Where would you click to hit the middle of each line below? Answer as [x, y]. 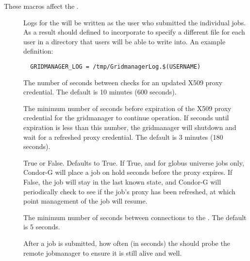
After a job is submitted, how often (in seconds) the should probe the [127, 243]
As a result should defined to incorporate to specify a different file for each [134, 32]
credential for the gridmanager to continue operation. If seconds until [126, 118]
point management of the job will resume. [85, 201]
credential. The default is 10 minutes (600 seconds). [100, 92]
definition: [38, 51]
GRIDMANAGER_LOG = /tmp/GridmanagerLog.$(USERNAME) [116, 66]
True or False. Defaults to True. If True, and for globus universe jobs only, [134, 162]
